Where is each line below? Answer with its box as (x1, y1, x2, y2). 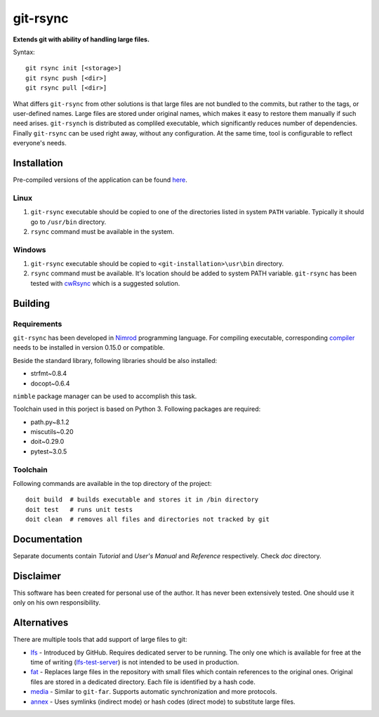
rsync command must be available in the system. (30, 227, 175, 235)
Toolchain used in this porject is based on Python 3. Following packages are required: (13, 404, 261, 414)
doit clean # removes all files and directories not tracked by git (25, 515, 270, 523)
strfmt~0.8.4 (30, 369, 67, 378)
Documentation (13, 534, 83, 545)
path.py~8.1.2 (30, 418, 69, 426)
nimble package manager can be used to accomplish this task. (13, 392, 197, 400)
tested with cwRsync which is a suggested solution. (30, 279, 180, 287)
